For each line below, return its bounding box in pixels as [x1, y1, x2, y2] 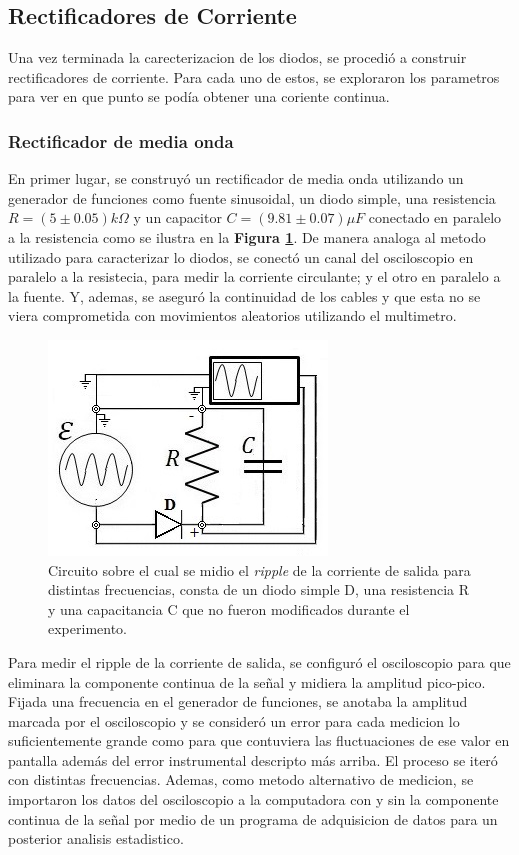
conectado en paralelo [368, 207, 502, 228]
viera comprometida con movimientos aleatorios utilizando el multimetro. [8, 305, 457, 326]
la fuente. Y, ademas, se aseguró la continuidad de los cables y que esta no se [8, 285, 481, 306]
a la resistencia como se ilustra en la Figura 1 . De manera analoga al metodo [8, 226, 486, 247]
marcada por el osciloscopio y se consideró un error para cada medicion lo [8, 710, 460, 731]
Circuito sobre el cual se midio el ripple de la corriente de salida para [48, 559, 471, 580]
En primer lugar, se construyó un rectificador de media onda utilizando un [8, 168, 464, 189]
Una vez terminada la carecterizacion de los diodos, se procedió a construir [8, 47, 467, 68]
